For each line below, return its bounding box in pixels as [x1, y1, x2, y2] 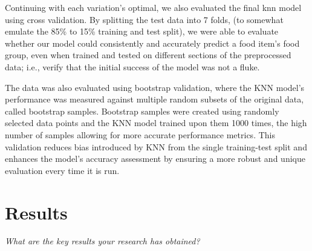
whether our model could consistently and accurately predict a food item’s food [5, 36, 300, 49]
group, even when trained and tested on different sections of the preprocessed [5, 49, 291, 61]
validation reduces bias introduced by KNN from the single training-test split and [5, 140, 307, 153]
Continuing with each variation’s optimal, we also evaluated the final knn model [5, 1, 302, 13]
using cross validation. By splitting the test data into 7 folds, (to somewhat [5, 13, 284, 25]
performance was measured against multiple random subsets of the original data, [5, 93, 304, 105]
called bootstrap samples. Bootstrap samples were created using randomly [5, 104, 279, 117]
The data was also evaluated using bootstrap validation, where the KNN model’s [5, 81, 305, 93]
